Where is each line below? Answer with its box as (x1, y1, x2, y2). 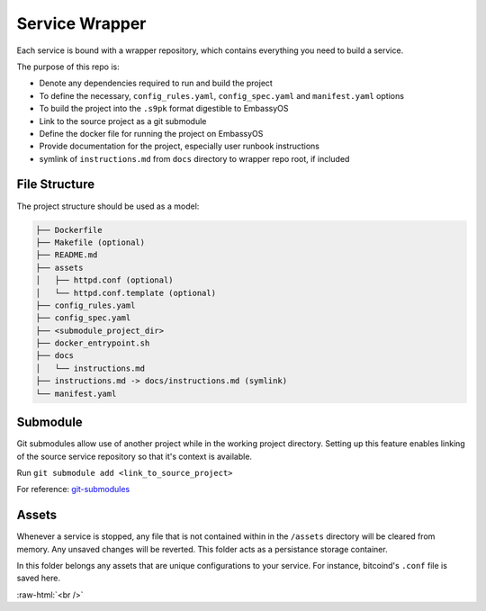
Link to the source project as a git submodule (39, 115, 207, 126)
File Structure (16, 176, 94, 193)
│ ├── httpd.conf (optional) (35, 275, 175, 285)
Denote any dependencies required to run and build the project (39, 77, 274, 89)
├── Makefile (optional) (35, 237, 146, 247)
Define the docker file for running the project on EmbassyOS (39, 128, 264, 139)
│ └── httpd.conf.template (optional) (35, 288, 216, 298)
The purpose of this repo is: (16, 61, 121, 72)
